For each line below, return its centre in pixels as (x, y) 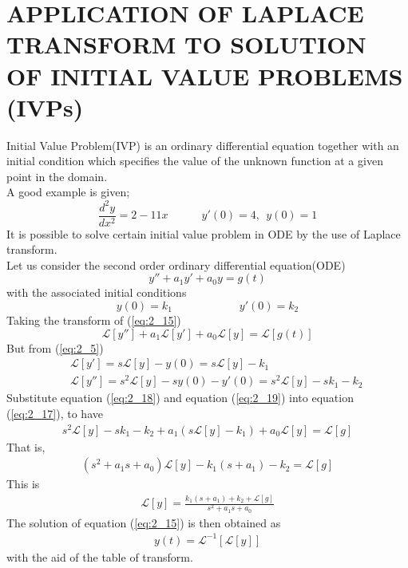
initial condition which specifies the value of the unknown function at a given (195, 161)
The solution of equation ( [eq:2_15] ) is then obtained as (144, 522)
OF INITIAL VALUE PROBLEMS (205, 75)
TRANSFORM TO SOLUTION (186, 44)
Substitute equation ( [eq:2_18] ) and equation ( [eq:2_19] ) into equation (180, 398)
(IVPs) (45, 106)
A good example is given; (68, 192)
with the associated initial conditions (97, 292)
